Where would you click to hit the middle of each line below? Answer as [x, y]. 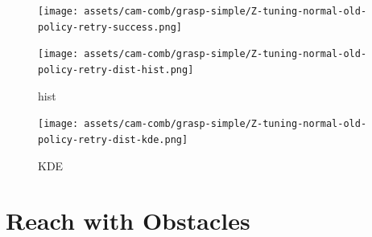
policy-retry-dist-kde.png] [113, 139]
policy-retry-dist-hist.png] [116, 69]
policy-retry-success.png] [110, 27]
